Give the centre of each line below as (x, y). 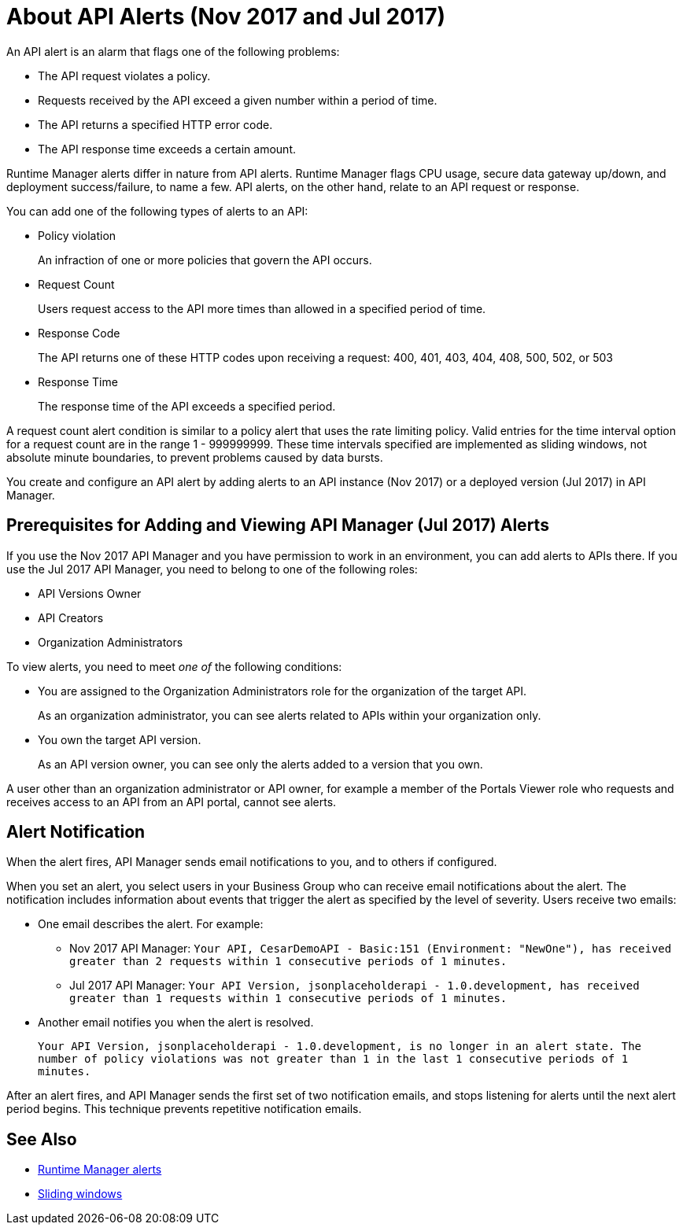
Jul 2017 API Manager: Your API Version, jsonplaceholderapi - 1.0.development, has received (354, 986)
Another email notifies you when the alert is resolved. (176, 1023)
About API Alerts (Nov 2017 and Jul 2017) (226, 17)
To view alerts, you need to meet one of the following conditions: (174, 666)
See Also (42, 1139)
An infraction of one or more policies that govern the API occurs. (205, 260)
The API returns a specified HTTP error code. (155, 124)
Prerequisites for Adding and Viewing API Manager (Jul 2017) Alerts (278, 525)
